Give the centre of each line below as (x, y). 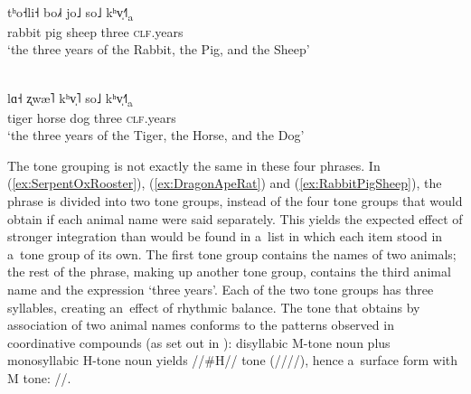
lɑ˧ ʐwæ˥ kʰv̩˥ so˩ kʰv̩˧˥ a (70, 98)
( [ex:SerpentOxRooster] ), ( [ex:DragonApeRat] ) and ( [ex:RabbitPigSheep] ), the (225, 183)
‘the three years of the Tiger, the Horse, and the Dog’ (156, 135)
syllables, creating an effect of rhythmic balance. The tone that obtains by (214, 307)
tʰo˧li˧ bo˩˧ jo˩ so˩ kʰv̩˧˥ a (71, 13)
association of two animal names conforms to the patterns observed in (201, 325)
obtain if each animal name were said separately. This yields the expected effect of (235, 218)
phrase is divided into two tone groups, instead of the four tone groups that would (235, 201)
